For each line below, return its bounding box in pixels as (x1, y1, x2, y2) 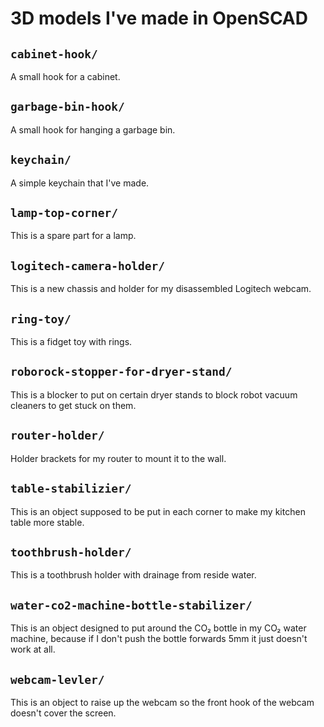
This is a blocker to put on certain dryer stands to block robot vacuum (10, 388, 298, 401)
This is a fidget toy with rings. (10, 336, 133, 348)
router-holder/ (10, 428, 105, 443)
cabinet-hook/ (10, 47, 98, 61)
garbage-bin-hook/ (10, 100, 125, 114)
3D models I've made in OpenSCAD (10, 7, 308, 30)
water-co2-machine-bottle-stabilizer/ (10, 598, 253, 612)
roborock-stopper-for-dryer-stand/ (10, 365, 233, 379)
